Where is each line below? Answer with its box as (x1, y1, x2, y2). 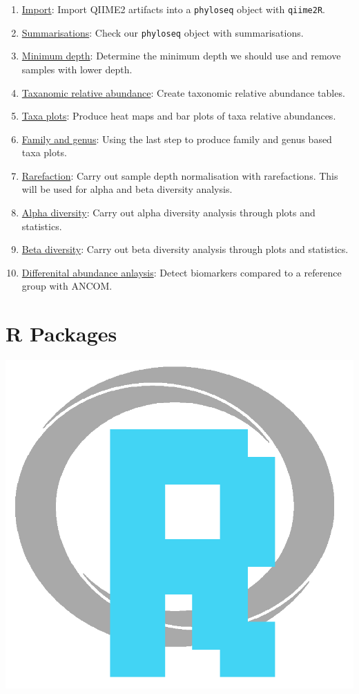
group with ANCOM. (21, 279, 113, 293)
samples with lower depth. (21, 62, 133, 76)
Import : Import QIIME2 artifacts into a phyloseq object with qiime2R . (21, 2, 325, 16)
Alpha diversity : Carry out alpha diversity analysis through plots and (21, 205, 316, 220)
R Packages (6, 319, 117, 348)
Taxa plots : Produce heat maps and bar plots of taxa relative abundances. (21, 109, 336, 123)
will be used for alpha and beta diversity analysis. (21, 182, 233, 196)
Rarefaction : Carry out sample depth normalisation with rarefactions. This (21, 168, 338, 182)
